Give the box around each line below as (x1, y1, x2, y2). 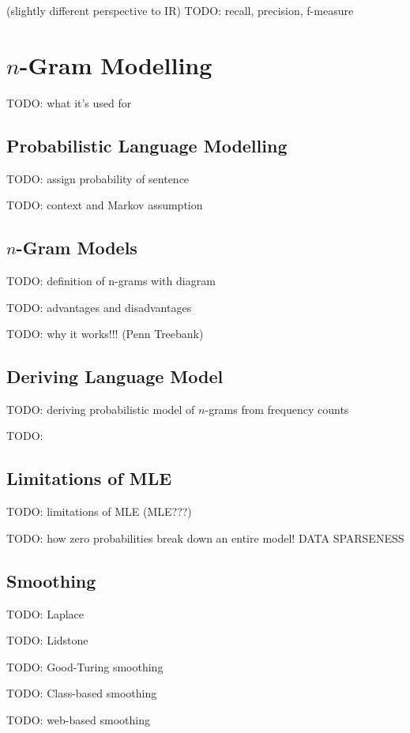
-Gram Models (16, 235, 137, 260)
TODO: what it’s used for (6, 94, 132, 111)
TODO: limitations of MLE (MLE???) (6, 503, 192, 520)
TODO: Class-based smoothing (6, 685, 157, 701)
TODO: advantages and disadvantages (6, 299, 192, 315)
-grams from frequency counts (205, 400, 349, 417)
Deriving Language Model (6, 364, 224, 389)
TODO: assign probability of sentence (6, 170, 190, 186)
